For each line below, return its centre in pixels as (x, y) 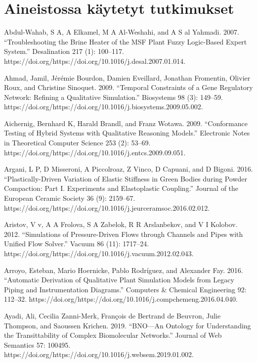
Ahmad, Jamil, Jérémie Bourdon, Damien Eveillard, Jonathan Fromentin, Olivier (127, 77)
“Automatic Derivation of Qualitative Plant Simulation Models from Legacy (119, 280)
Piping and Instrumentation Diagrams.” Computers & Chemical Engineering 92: (125, 289)
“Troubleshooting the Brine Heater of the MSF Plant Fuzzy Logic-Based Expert (126, 41)
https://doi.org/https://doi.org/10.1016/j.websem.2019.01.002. (99, 354)
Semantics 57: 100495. (37, 344)
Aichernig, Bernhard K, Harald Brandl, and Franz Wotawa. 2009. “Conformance (126, 123)
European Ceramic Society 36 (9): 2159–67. (70, 198)
